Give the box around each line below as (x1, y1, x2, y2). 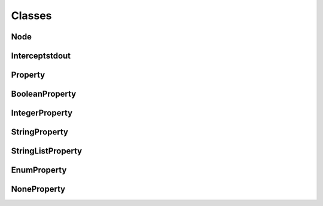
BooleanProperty (11, 89, 77, 99)
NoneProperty (11, 184, 66, 194)
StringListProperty (11, 146, 83, 156)
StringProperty (11, 127, 69, 137)
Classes (11, 9, 52, 22)
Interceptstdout (11, 51, 71, 61)
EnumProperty (11, 165, 67, 176)
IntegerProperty (11, 108, 73, 118)
